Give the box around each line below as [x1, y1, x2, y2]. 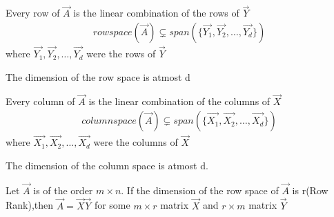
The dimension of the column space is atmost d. [6, 158, 208, 172]
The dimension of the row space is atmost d [6, 69, 190, 84]
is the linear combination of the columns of [88, 94, 271, 108]
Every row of [6, 6, 60, 20]
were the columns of [93, 135, 178, 149]
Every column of [6, 94, 75, 108]
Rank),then [6, 198, 54, 212]
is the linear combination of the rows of [73, 6, 239, 20]
